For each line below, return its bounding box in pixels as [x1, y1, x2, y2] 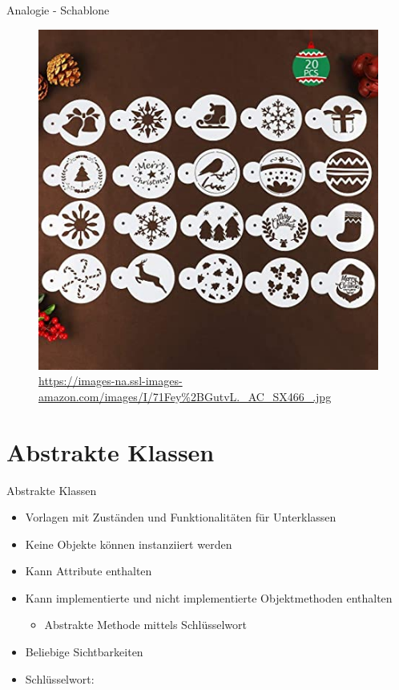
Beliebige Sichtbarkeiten [25, 643, 143, 660]
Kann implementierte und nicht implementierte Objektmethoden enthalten [25, 589, 393, 606]
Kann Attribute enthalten [25, 562, 152, 579]
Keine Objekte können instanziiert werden [25, 535, 232, 552]
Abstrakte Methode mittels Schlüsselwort [44, 616, 247, 633]
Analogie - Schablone [6, 2, 110, 18]
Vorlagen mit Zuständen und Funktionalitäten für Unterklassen [25, 509, 337, 526]
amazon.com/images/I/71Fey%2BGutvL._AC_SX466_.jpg [38, 388, 332, 404]
